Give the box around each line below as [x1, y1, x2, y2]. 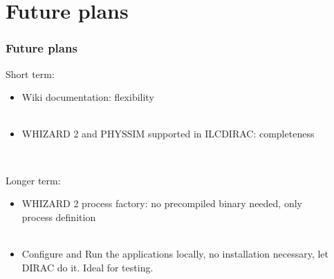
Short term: [6, 66, 55, 81]
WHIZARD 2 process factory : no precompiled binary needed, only [21, 196, 302, 211]
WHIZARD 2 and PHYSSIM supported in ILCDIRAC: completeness [21, 126, 315, 141]
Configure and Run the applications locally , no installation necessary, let [21, 246, 329, 260]
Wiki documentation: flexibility [21, 90, 154, 104]
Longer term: [6, 173, 61, 187]
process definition [21, 209, 96, 224]
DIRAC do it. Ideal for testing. [21, 260, 154, 274]
